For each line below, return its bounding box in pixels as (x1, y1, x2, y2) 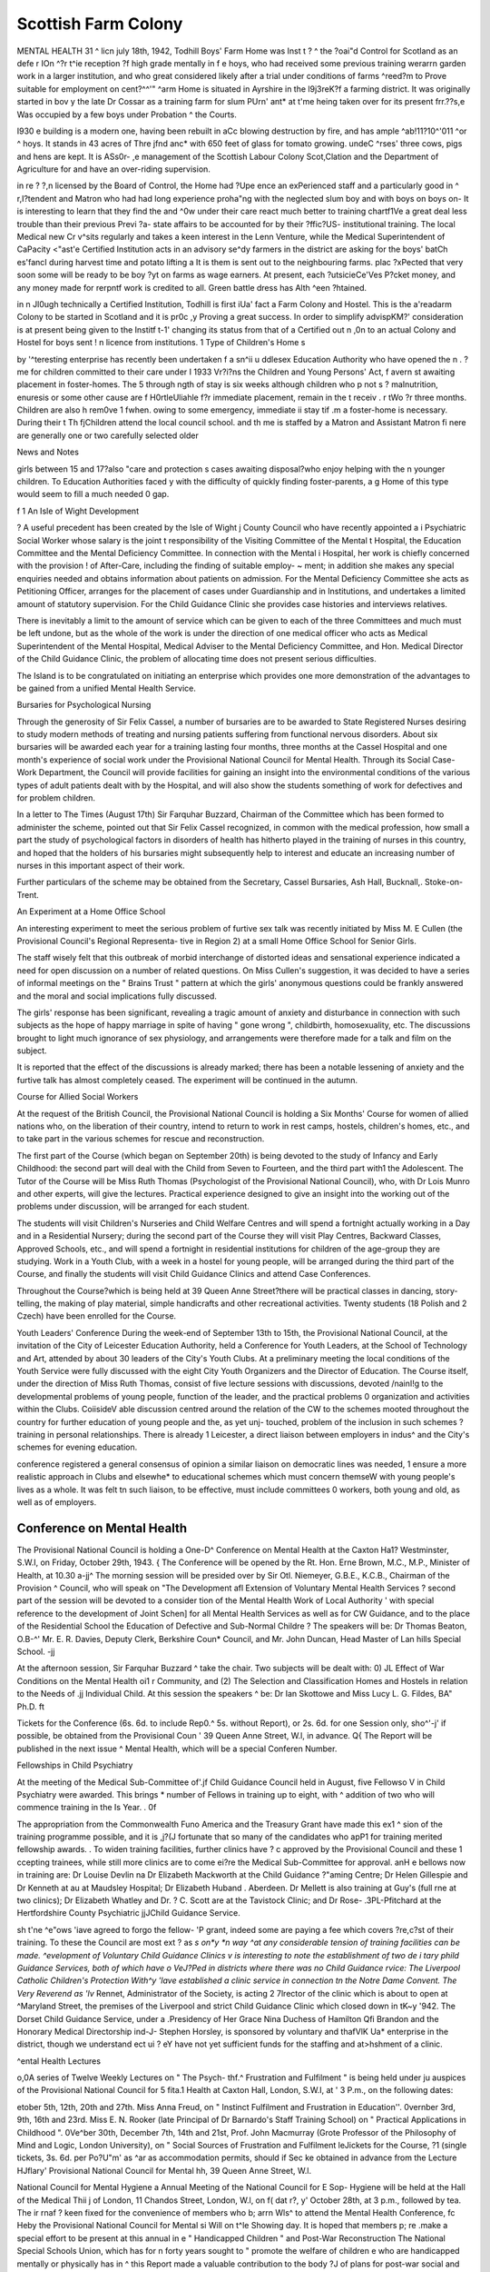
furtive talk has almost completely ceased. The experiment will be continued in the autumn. (16, 1074, 358, 1085)
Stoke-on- (425, 877, 464, 888)
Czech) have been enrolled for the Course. (16, 1310, 177, 1321)
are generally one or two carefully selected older (16, 430, 199, 441)
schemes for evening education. (16, 1441, 138, 1453)
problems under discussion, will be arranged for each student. (16, 1201, 250, 1212)
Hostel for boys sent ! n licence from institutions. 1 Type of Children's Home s (16, 337, 306, 348)
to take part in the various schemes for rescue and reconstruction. (16, 1133, 265, 1144)
